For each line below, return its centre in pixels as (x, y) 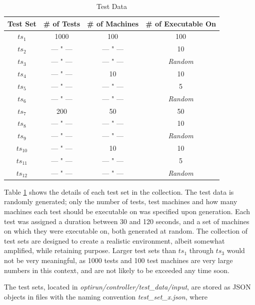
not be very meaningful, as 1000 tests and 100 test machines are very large (118, 260)
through (201, 250)
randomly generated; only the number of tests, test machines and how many (121, 201)
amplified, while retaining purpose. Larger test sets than (90, 250)
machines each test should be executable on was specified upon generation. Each (127, 211)
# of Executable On (181, 23)
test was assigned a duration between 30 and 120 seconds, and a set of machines (127, 221)
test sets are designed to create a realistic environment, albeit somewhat (114, 240)
